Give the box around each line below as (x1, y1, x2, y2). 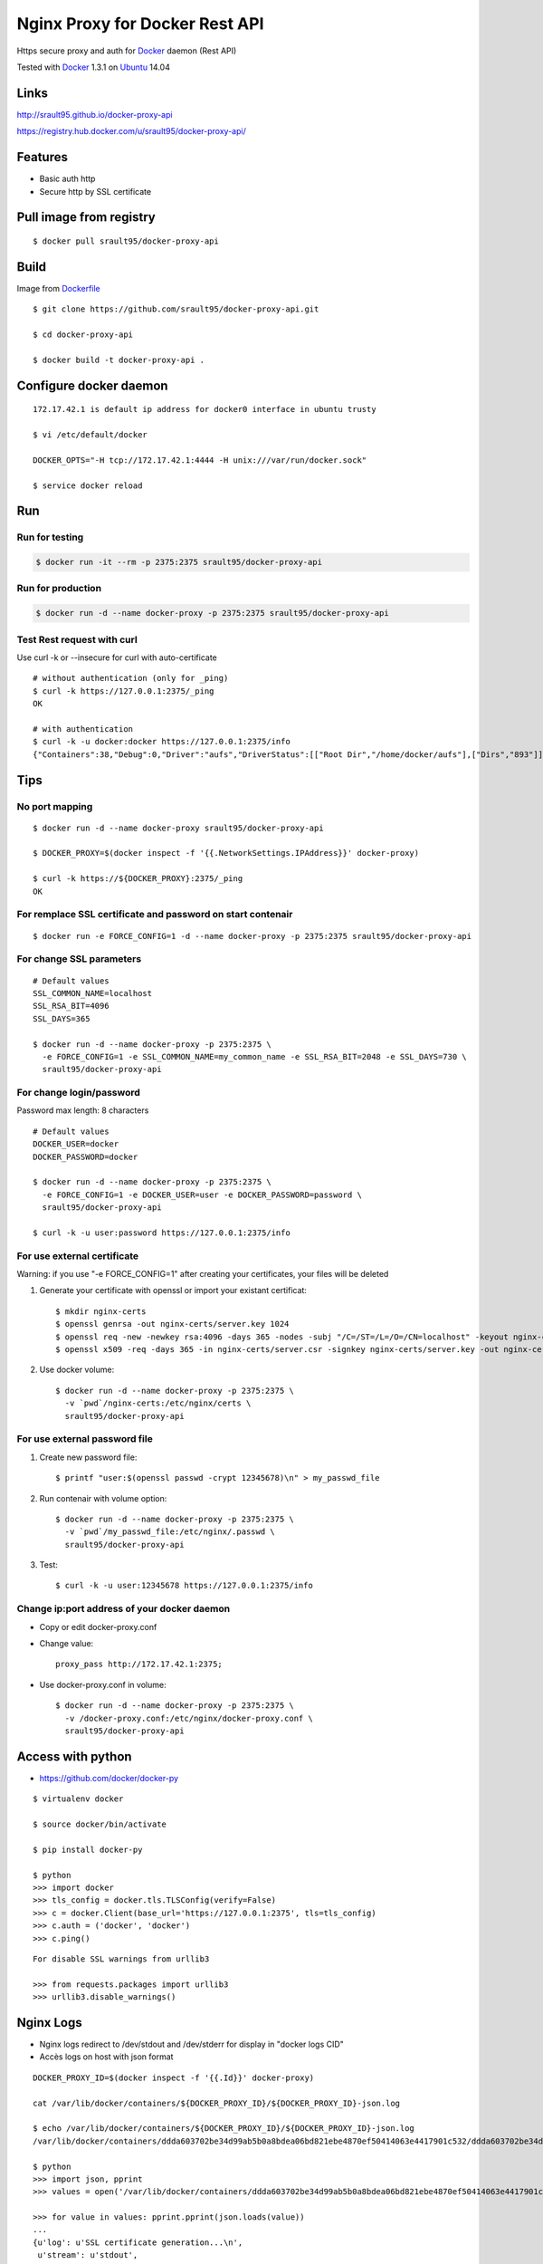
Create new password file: (39, 1452, 138, 1463)
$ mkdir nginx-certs (55, 1306, 147, 1317)
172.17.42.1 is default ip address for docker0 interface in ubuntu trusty (33, 404, 376, 415)
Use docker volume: (39, 1364, 115, 1376)
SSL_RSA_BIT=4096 (33, 1001, 110, 1012)
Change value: (39, 1638, 94, 1648)
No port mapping (16, 800, 93, 812)
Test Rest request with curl (16, 633, 138, 646)
